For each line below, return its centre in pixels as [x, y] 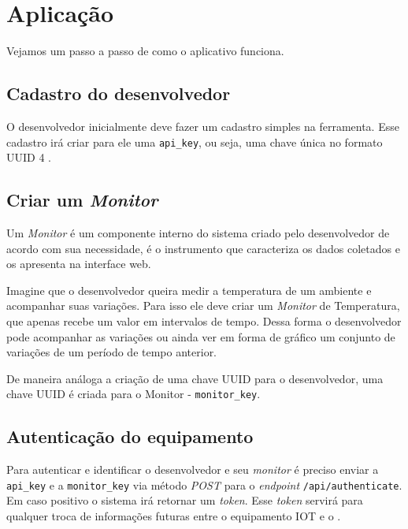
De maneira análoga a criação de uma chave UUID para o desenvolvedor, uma [195, 378]
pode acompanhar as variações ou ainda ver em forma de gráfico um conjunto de [201, 336]
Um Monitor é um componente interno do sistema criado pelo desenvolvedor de [198, 232]
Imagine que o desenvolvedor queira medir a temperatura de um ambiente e [189, 290]
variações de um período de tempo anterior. [112, 352]
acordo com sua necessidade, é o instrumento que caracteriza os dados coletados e [203, 248]
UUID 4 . [29, 157]
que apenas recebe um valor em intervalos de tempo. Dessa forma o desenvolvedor [204, 320]
